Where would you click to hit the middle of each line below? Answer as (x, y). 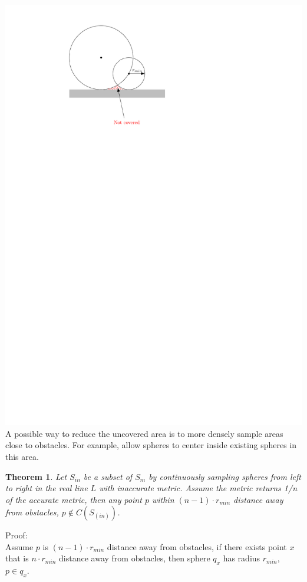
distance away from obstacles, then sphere (135, 558)
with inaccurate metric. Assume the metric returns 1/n (198, 488)
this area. (22, 456)
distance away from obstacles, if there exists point (197, 546)
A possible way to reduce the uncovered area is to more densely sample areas (144, 433)
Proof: (16, 535)
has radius (242, 558)
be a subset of (108, 476)
